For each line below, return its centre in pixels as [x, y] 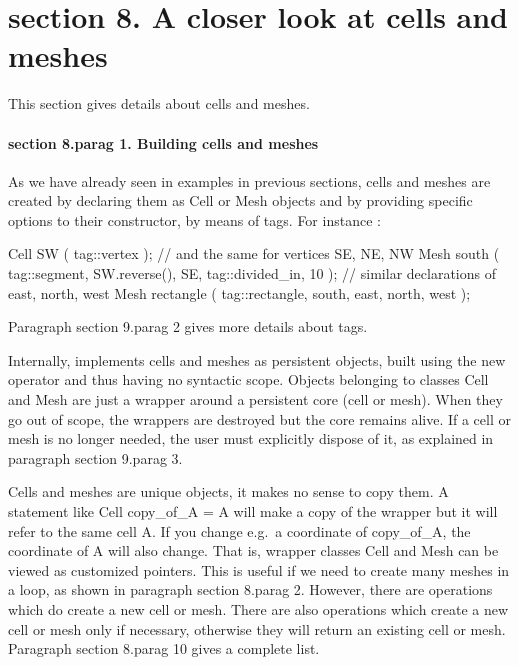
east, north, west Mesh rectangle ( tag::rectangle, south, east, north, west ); [239, 292]
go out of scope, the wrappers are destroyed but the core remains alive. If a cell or [259, 418]
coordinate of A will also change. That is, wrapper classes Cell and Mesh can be [253, 550]
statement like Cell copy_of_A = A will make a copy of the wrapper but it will [253, 511]
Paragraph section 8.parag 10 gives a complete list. [164, 648]
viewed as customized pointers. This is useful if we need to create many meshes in [259, 569]
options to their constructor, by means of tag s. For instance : [194, 219]
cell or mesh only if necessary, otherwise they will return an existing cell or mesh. [257, 628]
